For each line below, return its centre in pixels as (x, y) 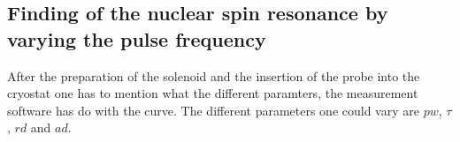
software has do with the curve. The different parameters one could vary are (213, 110)
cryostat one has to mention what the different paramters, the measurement (213, 93)
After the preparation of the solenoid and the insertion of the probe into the (214, 75)
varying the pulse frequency (137, 38)
